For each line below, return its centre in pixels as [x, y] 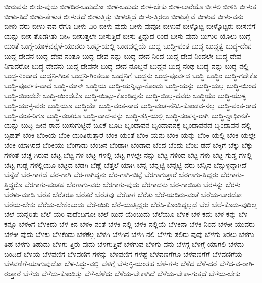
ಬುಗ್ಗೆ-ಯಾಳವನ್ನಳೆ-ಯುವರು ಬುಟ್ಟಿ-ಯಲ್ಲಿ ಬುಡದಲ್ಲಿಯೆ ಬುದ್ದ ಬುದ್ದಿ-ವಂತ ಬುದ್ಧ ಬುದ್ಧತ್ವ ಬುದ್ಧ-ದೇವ [136, 46]
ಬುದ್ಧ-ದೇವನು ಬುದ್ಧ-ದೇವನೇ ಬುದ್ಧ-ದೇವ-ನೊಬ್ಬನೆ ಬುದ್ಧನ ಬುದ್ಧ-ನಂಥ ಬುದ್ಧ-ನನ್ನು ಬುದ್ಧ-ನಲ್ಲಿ [140, 65]
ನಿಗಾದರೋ [17, 65]
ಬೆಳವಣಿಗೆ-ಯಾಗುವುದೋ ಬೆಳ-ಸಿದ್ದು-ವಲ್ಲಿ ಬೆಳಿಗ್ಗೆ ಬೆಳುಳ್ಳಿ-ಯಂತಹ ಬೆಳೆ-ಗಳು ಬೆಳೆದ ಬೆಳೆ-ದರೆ [111, 264]
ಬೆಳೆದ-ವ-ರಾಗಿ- [237, 264]
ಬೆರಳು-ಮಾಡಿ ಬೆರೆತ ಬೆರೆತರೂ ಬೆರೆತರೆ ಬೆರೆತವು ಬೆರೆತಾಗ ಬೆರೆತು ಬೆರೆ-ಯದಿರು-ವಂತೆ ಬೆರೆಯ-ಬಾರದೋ [123, 194]
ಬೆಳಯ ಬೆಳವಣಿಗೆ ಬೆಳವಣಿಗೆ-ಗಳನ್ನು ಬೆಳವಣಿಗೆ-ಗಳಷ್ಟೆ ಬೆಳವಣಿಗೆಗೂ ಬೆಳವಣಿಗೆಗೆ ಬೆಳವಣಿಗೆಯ [133, 253]
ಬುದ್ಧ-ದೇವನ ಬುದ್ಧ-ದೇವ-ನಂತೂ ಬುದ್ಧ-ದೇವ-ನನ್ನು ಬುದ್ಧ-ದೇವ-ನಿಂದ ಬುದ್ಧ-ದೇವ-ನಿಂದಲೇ [109, 55]
